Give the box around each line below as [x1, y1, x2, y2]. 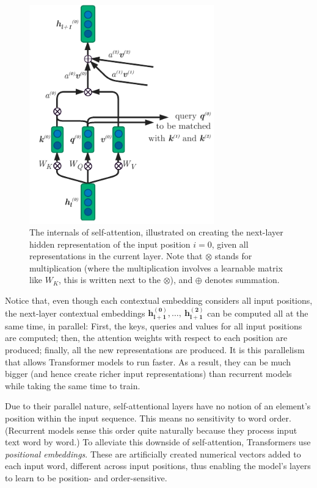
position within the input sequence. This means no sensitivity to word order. [5, 412, 291, 425]
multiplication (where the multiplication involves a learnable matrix [29, 261, 283, 274]
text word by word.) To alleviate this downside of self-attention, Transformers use [5, 436, 311, 448]
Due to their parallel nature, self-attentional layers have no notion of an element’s [5, 400, 311, 412]
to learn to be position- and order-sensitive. [5, 472, 167, 484]
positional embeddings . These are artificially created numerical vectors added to [5, 447, 301, 460]
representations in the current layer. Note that [29, 249, 203, 262]
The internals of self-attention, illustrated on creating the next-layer [29, 226, 283, 239]
